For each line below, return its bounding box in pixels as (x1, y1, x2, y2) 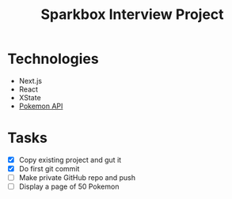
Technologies (7, 50, 100, 68)
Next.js (18, 76, 43, 85)
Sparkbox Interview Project (40, 6, 224, 24)
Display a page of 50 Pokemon (18, 182, 120, 191)
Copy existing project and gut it (18, 155, 122, 164)
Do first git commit (18, 163, 80, 173)
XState (18, 92, 41, 102)
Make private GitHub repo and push (18, 173, 136, 182)
